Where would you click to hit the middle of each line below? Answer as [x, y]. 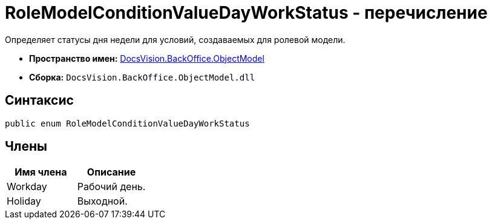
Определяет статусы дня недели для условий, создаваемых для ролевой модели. [175, 39]
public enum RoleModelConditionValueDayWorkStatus [127, 123]
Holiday [24, 201]
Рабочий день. [111, 187]
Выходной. [102, 201]
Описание [111, 172]
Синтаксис [39, 100]
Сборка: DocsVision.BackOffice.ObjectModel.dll [142, 77]
